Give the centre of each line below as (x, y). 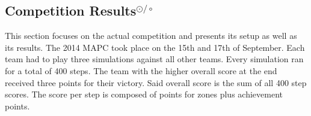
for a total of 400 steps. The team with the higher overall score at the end (141, 70)
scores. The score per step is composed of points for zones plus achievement (144, 94)
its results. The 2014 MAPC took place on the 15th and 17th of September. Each (155, 47)
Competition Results (71, 10)
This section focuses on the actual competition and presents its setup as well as (151, 36)
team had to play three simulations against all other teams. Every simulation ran (154, 59)
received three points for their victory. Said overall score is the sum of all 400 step (156, 82)
